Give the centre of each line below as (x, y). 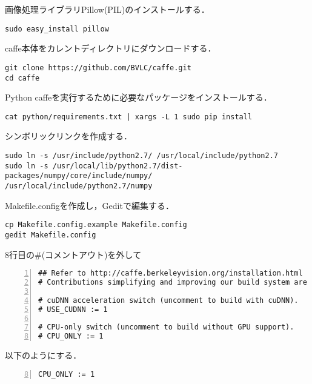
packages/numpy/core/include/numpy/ (79, 176)
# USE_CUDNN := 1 (73, 309)
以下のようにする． (43, 355)
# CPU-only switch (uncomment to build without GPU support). (166, 327)
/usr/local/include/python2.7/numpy (79, 186)
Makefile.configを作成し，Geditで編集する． (89, 205)
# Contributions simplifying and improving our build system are (173, 282)
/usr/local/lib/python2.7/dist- (118, 166)
